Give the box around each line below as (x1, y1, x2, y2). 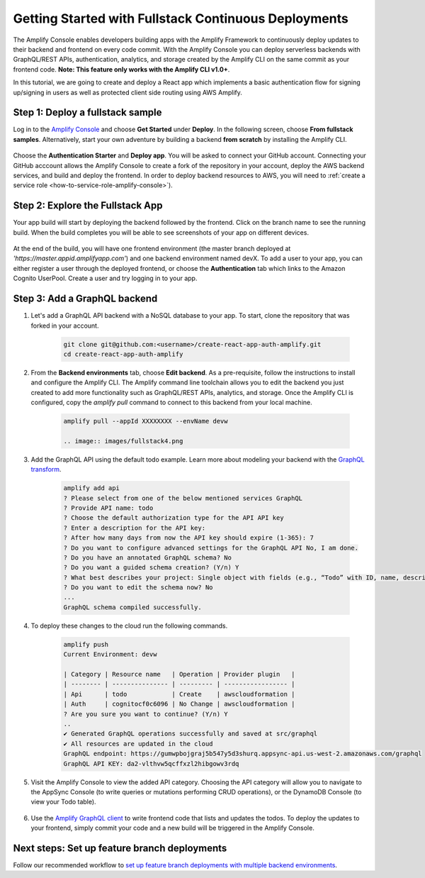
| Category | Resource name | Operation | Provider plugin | (63, 670, 295, 678)
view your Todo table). (30, 798, 96, 806)
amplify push (63, 640, 109, 648)
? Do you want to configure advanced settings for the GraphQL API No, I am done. (63, 543, 359, 552)
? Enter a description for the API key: (63, 523, 205, 532)
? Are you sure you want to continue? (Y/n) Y (63, 710, 228, 718)
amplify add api (63, 484, 120, 492)
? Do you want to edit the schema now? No (63, 584, 213, 591)
